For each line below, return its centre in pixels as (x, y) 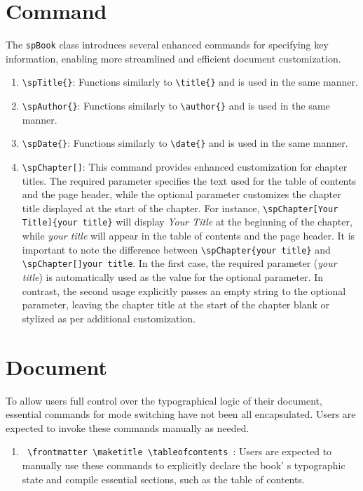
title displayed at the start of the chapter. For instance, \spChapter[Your (180, 208)
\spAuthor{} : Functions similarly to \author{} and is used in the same (176, 106)
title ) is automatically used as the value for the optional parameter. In (172, 277)
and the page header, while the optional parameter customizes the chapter (181, 194)
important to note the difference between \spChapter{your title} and (176, 249)
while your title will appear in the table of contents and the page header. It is (189, 236)
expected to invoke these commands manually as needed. (128, 427)
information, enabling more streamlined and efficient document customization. (173, 58)
